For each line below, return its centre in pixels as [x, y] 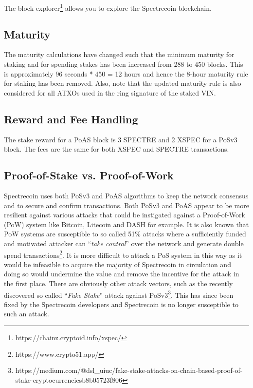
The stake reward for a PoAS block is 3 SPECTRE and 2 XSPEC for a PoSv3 [121, 139]
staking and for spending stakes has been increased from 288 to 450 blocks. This [124, 64]
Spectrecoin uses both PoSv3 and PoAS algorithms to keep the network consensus [126, 196]
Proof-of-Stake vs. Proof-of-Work [89, 175]
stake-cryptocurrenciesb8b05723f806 [69, 379]
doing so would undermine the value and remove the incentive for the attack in [122, 274]
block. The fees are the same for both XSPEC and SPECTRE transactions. [117, 149]
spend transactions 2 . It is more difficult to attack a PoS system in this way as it [123, 254]
